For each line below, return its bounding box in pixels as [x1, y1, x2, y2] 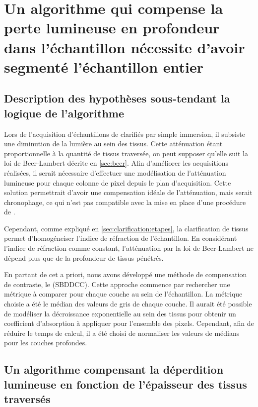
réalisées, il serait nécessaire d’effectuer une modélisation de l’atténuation [4, 167, 226, 178]
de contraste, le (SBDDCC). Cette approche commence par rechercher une [4, 279, 230, 289]
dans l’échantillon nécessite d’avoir [4, 37, 245, 57]
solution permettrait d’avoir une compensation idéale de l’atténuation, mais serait [4, 187, 253, 198]
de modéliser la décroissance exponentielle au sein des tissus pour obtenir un [4, 308, 236, 318]
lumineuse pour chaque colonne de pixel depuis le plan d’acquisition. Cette [4, 177, 231, 188]
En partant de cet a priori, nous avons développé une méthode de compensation [4, 269, 247, 280]
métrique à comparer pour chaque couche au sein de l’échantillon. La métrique [4, 289, 243, 299]
